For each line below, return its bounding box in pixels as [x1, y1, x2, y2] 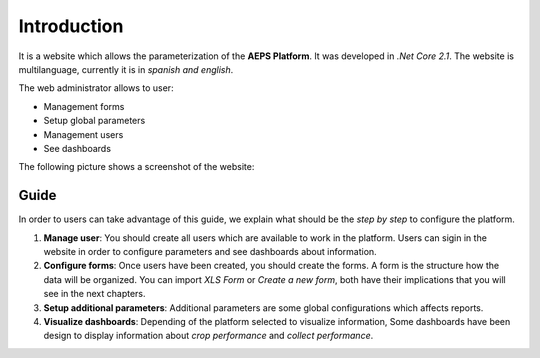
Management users [43, 128, 124, 140]
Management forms [43, 100, 125, 112]
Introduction [18, 15, 124, 37]
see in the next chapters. [43, 288, 146, 300]
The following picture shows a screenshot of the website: [18, 161, 255, 173]
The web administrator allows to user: [18, 82, 174, 94]
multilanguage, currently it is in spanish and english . [18, 63, 234, 75]
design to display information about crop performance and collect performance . [43, 330, 374, 342]
